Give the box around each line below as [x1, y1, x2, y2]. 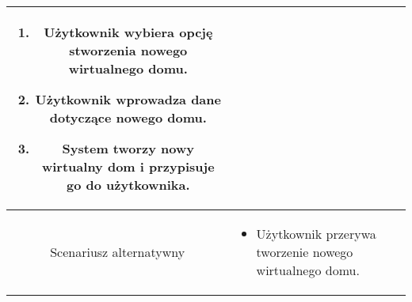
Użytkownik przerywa [256, 225, 376, 243]
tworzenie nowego [256, 243, 353, 261]
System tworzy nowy [62, 139, 194, 157]
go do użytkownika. [66, 176, 190, 194]
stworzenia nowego [69, 41, 188, 59]
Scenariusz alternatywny [50, 243, 185, 261]
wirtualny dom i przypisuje [41, 157, 215, 176]
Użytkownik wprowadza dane [35, 90, 221, 108]
